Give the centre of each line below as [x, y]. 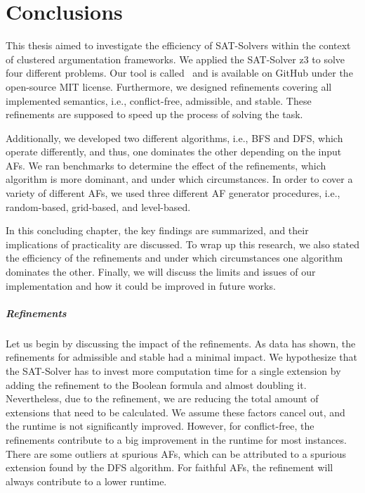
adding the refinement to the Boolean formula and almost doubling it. [156, 384]
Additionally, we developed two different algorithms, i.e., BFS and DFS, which [174, 137]
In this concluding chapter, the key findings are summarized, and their [157, 230]
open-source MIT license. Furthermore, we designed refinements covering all [169, 86]
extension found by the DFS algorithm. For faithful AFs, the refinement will [170, 467]
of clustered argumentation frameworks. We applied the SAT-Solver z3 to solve [175, 59]
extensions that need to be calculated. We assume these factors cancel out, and [175, 412]
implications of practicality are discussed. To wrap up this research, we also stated [182, 244]
